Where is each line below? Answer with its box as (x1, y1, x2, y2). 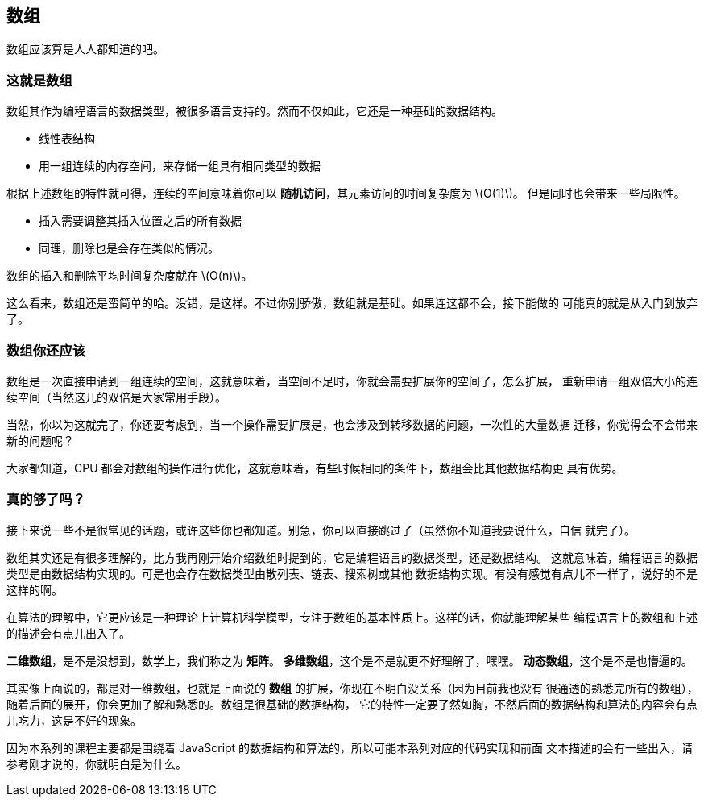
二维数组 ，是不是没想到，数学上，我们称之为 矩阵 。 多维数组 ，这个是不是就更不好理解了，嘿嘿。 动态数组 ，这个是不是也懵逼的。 (6, 653, 693, 668)
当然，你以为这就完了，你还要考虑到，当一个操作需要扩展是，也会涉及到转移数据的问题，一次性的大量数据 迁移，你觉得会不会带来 (6, 417, 698, 431)
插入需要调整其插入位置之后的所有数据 (39, 214, 242, 228)
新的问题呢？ (6, 433, 74, 447)
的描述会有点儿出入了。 (6, 626, 130, 640)
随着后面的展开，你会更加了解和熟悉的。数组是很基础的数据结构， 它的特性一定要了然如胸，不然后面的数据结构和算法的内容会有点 (6, 697, 698, 711)
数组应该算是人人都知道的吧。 (6, 42, 164, 56)
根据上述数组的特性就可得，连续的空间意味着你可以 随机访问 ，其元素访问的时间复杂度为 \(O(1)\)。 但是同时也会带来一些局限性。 (6, 186, 685, 201)
